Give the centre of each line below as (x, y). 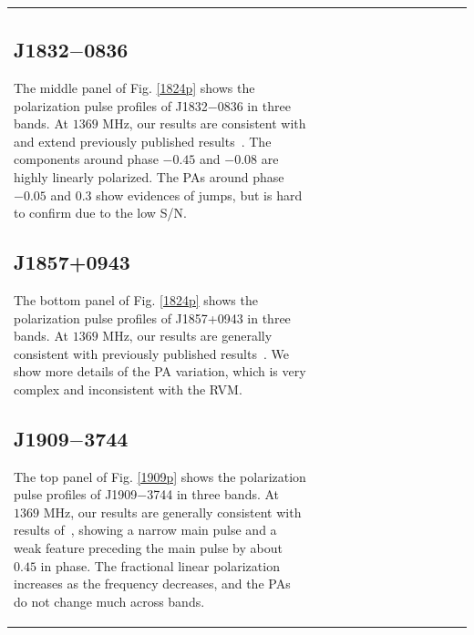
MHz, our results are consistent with (204, 123)
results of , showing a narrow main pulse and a (145, 530)
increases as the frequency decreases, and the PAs (152, 584)
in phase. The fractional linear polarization (160, 565)
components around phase (86, 159)
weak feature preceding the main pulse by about (148, 548)
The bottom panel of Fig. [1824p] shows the (136, 299)
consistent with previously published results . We (151, 353)
